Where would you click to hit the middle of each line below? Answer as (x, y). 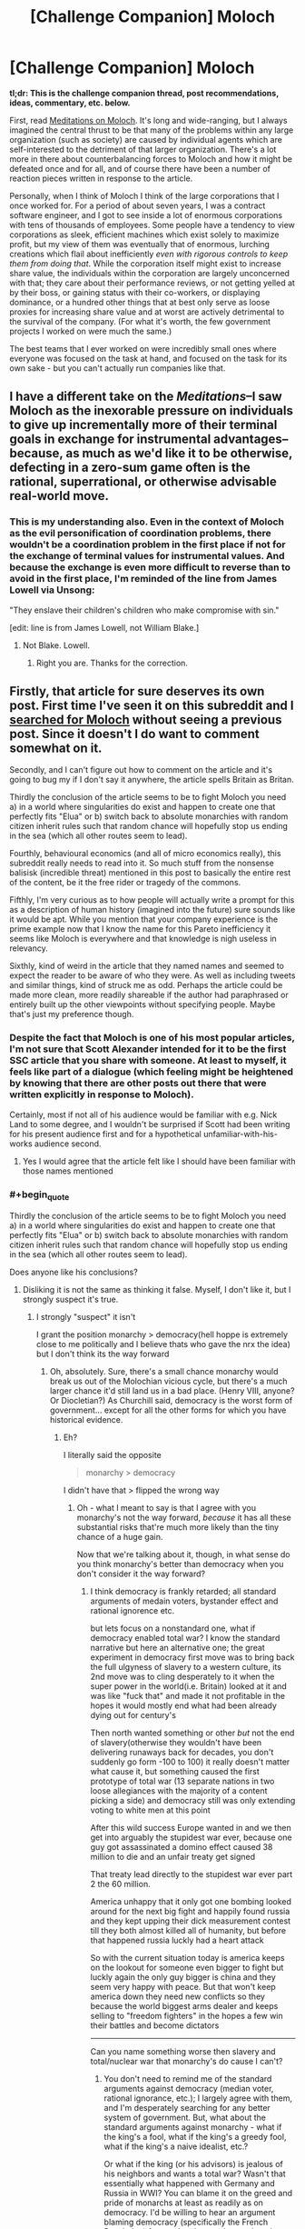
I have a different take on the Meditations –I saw (146, 397)
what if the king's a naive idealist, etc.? (176, 2146)
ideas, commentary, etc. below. (70, 103)
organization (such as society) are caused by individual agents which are (146, 139)
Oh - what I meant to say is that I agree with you (167, 1508)
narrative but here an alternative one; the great (177, 1648)
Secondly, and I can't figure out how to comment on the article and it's (141, 770)
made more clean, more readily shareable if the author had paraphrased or (149, 995)
